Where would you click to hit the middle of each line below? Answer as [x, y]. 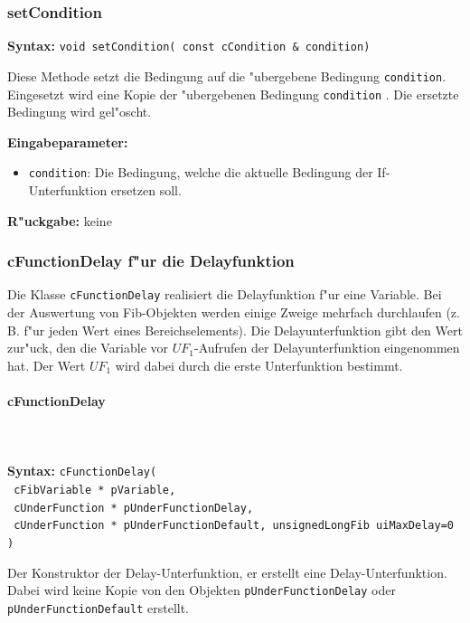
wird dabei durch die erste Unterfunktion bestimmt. [259, 365]
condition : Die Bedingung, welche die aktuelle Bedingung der [201, 172]
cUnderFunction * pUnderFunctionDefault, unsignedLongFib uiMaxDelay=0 [234, 526]
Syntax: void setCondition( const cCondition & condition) [189, 46]
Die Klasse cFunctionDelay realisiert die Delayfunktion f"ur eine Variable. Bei [225, 294]
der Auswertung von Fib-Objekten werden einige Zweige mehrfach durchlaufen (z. [234, 312]
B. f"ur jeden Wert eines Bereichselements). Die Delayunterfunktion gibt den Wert [235, 330]
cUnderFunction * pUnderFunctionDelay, [134, 508]
